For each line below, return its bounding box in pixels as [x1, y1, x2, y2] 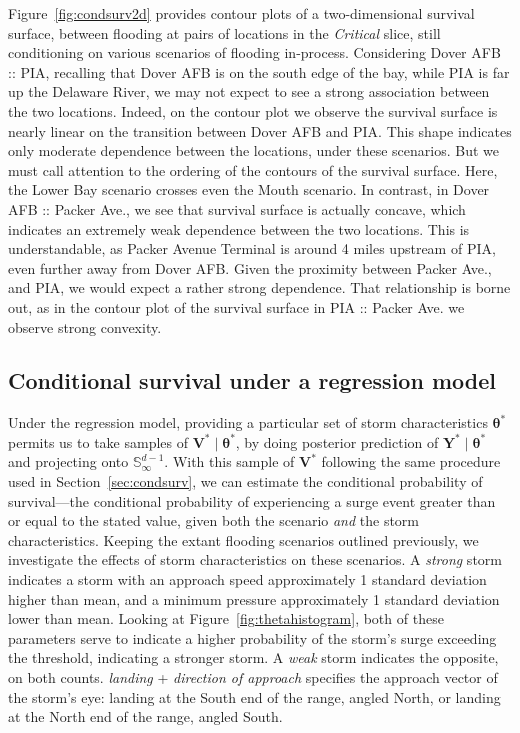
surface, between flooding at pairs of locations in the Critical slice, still [8, 22, 441, 43]
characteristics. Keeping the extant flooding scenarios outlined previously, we [8, 529, 479, 550]
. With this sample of [164, 451, 295, 472]
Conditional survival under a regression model [8, 365, 496, 396]
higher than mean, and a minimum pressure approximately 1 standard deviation [8, 588, 500, 609]
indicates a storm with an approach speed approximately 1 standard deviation [8, 569, 487, 590]
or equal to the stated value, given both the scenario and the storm [8, 510, 420, 531]
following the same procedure [321, 451, 501, 472]
